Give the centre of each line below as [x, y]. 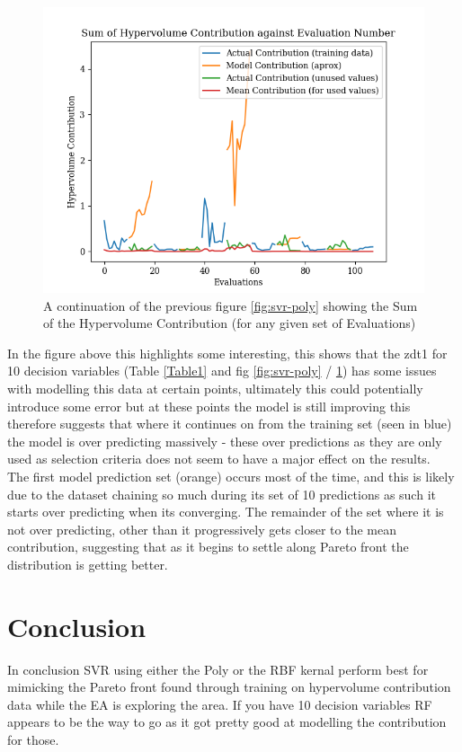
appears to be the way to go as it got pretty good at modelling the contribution [227, 722]
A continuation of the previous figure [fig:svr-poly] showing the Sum [231, 305]
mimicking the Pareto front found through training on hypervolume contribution [229, 687]
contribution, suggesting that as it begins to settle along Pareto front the [208, 547]
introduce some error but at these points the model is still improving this [209, 406]
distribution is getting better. [88, 564]
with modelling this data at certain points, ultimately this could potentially [215, 388]
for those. [33, 739]
